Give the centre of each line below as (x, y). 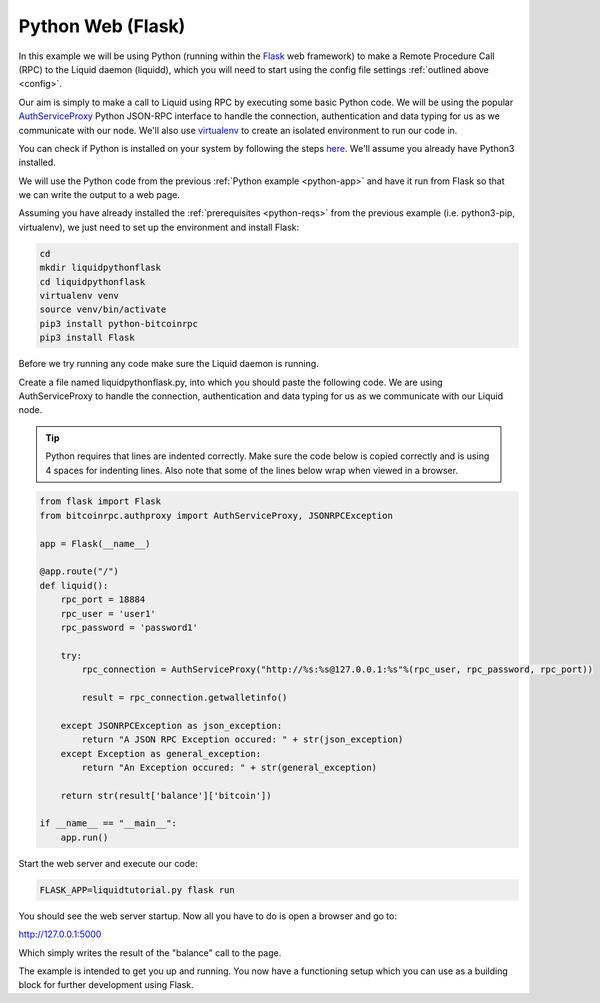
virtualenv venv (79, 295)
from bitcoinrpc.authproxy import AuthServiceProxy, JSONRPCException (216, 515)
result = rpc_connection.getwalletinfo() (184, 697)
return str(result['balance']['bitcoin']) (166, 795)
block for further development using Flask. (106, 985)
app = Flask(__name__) (95, 543)
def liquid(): (74, 585)
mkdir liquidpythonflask (100, 268)
